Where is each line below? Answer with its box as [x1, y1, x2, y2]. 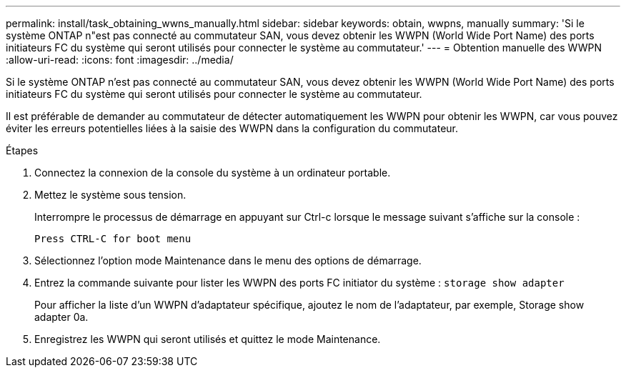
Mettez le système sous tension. [34, 189, 187, 201]
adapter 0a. [34, 311, 89, 323]
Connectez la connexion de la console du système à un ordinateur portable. [34, 166, 391, 179]
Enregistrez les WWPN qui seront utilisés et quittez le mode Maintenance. [34, 333, 381, 345]
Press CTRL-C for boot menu [34, 233, 192, 244]
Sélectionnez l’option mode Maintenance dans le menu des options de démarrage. [34, 254, 422, 267]
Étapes [6, 144, 39, 156]
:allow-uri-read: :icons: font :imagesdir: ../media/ [6, 54, 234, 66]
